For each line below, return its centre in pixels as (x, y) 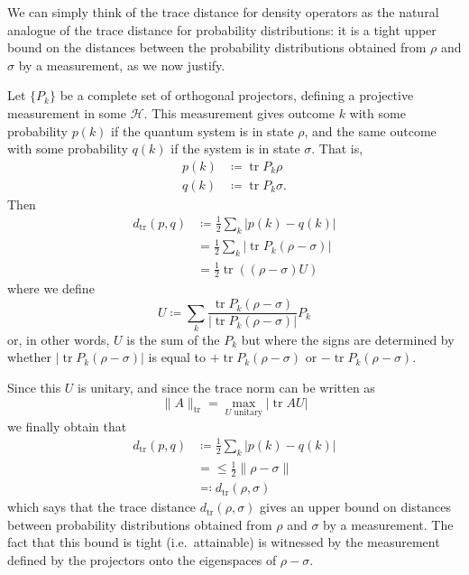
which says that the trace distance (102, 507)
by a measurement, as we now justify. (122, 65)
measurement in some (67, 112)
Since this (34, 388)
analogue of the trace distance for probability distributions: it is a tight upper (222, 29)
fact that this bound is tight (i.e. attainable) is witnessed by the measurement (224, 542)
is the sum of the (173, 339)
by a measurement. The (388, 524)
